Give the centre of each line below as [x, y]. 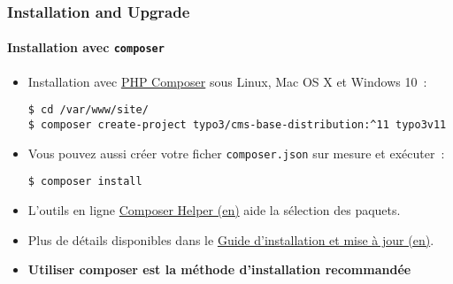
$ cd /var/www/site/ [88, 110]
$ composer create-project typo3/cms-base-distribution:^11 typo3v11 [237, 124]
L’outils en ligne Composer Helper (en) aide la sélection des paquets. [214, 209]
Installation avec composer [86, 47]
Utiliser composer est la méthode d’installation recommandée [219, 269]
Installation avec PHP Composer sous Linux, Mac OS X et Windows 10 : [227, 81]
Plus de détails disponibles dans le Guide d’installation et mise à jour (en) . [231, 239]
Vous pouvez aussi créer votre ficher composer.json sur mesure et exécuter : [236, 153]
